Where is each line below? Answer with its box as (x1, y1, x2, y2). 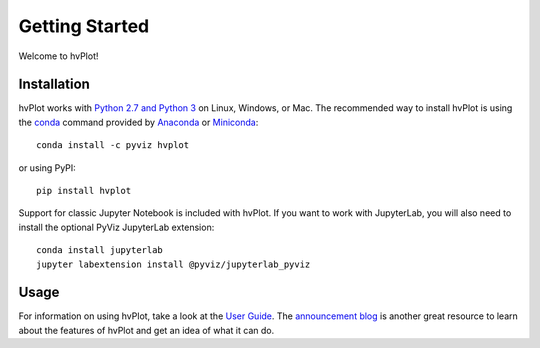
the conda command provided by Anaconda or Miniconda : (18, 116, 259, 128)
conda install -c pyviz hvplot (36, 140, 190, 151)
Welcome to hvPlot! (18, 50, 99, 62)
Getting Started (18, 15, 150, 37)
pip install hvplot (36, 185, 132, 197)
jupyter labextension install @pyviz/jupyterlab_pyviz (36, 258, 311, 270)
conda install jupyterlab (36, 245, 164, 256)
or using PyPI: (18, 161, 77, 174)
